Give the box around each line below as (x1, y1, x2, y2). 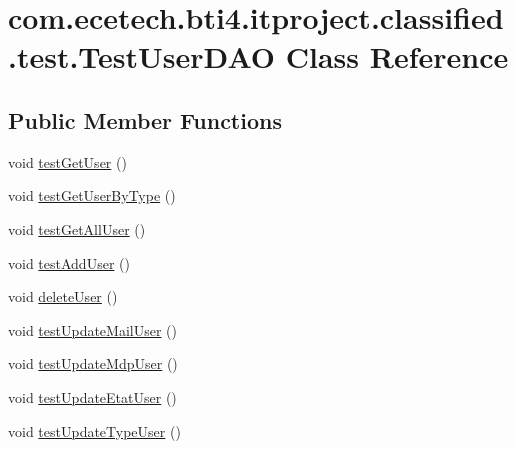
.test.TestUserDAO (8, 36, 276, 77)
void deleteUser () (8, 286, 118, 307)
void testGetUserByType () (8, 185, 176, 206)
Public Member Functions (8, 104, 282, 135)
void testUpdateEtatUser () (8, 386, 177, 407)
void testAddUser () (8, 252, 130, 273)
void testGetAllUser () (8, 218, 146, 239)
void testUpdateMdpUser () (8, 353, 178, 374)
